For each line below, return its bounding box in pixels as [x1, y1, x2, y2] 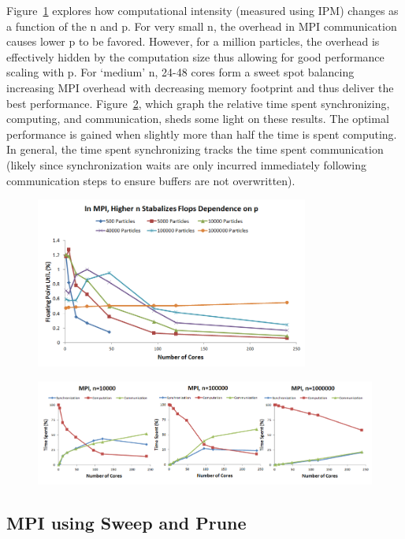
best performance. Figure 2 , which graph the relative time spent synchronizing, [6, 95, 390, 111]
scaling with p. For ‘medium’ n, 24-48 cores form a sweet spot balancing [6, 64, 355, 80]
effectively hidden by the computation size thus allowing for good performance [6, 48, 385, 65]
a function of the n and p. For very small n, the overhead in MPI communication [6, 17, 397, 34]
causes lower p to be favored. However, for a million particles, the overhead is [6, 33, 380, 50]
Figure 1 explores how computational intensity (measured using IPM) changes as [6, 2, 399, 18]
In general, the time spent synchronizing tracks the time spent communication [6, 141, 384, 158]
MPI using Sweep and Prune [6, 511, 247, 535]
